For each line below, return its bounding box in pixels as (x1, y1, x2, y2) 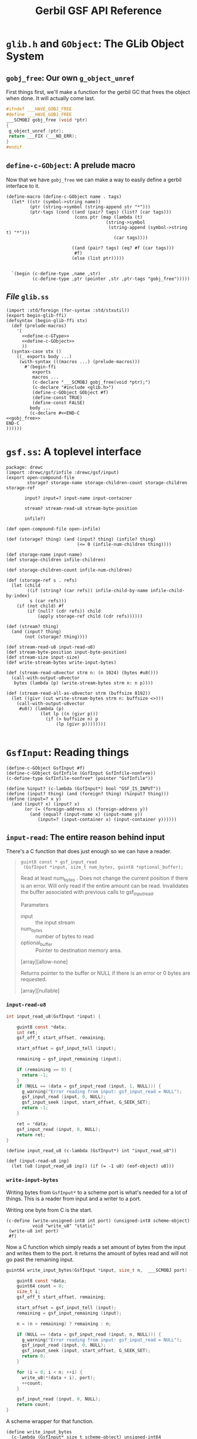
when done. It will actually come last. (6, 95, 96, 102)
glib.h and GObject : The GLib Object (6, 37, 185, 50)
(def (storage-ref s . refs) (6, 577, 77, 583)
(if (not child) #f (16, 603, 64, 609)
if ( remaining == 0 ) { (16, 1067, 72, 1073)
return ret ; (16, 1131, 46, 1138)
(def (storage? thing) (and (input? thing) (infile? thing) (6, 536, 157, 542)
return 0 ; (21, 1353, 46, 1359)
